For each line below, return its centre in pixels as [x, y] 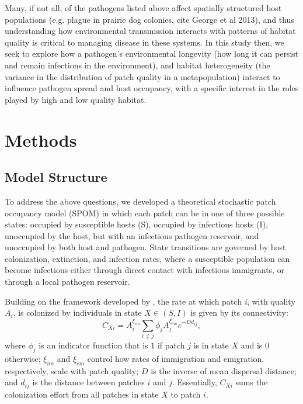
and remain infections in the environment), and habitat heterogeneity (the [137, 65]
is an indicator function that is [93, 345]
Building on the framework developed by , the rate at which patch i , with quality [150, 301]
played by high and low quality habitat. [76, 99]
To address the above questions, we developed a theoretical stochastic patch [140, 201]
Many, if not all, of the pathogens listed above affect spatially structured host [143, 8]
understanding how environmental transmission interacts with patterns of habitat [150, 31]
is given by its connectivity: [239, 313]
